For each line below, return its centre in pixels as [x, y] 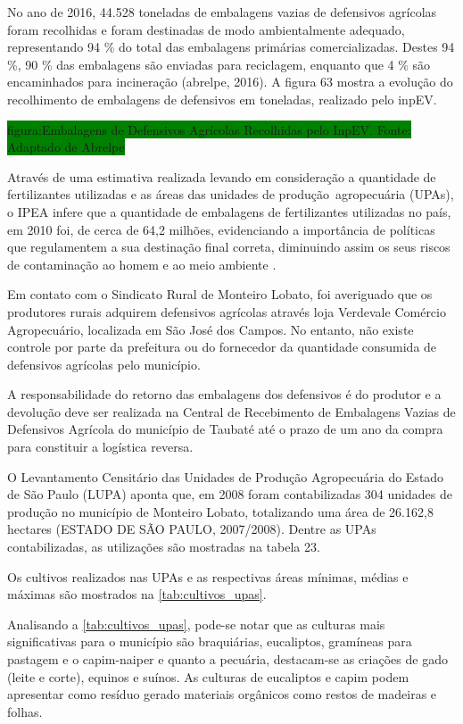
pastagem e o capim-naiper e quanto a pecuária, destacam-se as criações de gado [227, 659]
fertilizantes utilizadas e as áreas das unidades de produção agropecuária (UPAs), [231, 194]
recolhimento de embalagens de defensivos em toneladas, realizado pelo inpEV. [222, 99]
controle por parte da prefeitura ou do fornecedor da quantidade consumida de [222, 347]
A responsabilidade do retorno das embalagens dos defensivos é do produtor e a [224, 394]
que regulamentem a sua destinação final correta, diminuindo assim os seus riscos [229, 247]
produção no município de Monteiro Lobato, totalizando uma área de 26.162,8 [220, 511]
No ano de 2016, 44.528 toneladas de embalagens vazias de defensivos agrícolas [222, 12]
